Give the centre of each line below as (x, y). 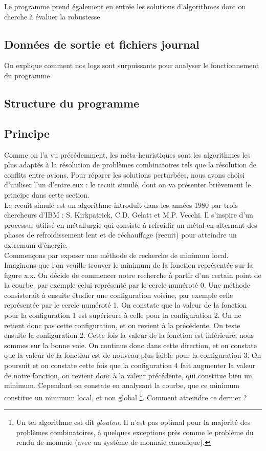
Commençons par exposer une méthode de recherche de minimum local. (116, 255)
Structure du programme (72, 103)
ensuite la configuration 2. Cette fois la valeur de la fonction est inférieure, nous (129, 335)
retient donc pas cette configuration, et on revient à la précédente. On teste (122, 325)
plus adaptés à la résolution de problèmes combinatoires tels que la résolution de (130, 165)
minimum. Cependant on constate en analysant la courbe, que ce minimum (122, 385)
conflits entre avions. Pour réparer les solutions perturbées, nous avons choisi (125, 174)
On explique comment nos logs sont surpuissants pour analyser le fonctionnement (132, 65)
